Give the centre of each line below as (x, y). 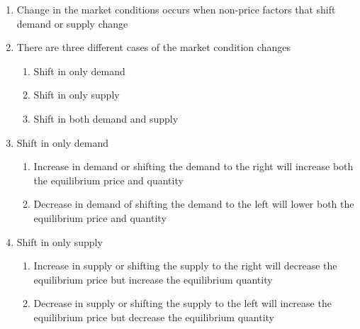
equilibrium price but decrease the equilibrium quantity (154, 317)
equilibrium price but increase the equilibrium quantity (153, 279)
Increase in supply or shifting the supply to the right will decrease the (185, 266)
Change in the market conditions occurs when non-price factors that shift (176, 9)
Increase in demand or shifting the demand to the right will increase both (193, 166)
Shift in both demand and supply (106, 118)
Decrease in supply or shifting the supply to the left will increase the (182, 303)
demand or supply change (72, 23)
